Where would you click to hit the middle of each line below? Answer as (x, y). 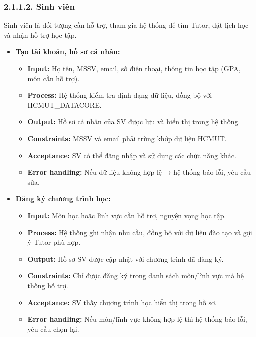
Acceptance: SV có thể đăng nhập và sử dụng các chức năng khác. (132, 155)
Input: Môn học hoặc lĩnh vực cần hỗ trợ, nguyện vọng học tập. (127, 215)
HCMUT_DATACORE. (65, 105)
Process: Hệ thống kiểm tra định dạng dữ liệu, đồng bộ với (120, 95)
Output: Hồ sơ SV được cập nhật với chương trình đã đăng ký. (126, 258)
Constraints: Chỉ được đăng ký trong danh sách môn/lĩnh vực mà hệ (135, 275)
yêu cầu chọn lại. (53, 328)
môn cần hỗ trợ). (54, 78)
